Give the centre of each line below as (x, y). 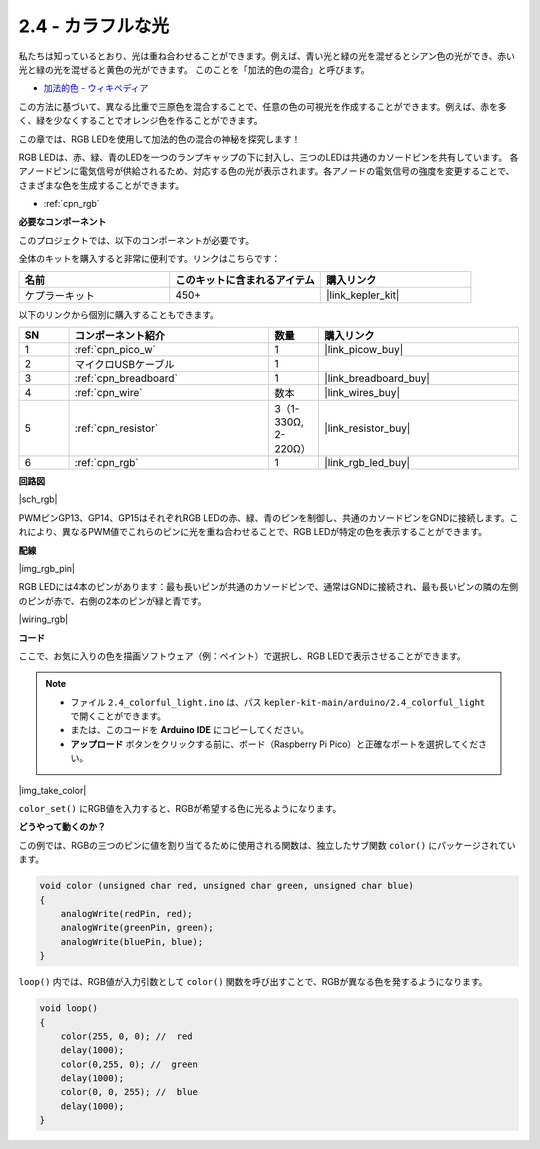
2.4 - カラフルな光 (94, 26)
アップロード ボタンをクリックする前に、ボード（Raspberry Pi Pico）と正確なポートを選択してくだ (274, 744)
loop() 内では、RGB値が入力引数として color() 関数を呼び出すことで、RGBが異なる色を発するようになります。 (253, 982)
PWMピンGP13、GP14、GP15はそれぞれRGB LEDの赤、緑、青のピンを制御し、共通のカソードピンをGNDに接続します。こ (268, 517)
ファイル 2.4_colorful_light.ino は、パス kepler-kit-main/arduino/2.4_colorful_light (278, 702)
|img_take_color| (52, 790)
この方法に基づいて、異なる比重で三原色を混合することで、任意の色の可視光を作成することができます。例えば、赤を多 (262, 106)
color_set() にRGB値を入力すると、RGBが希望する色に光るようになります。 (180, 809)
